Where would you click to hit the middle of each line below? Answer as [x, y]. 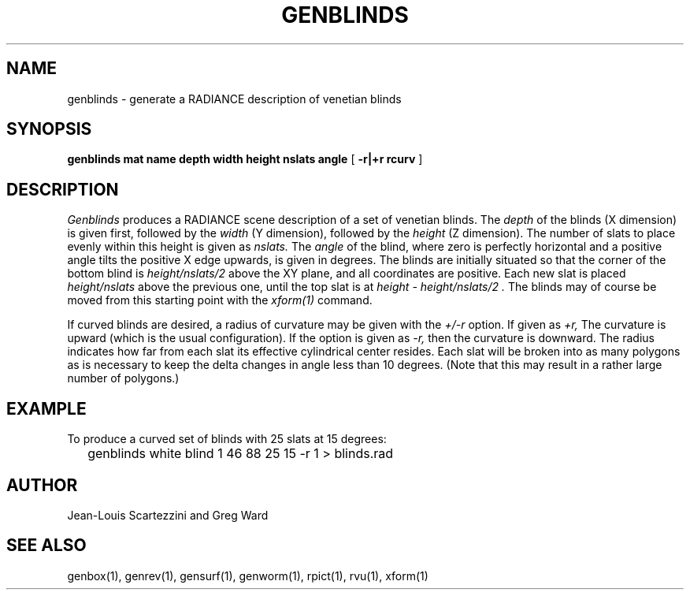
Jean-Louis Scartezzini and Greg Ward [168, 515]
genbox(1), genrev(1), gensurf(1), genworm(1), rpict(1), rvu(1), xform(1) [248, 576]
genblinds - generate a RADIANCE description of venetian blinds [234, 99]
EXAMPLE [46, 408]
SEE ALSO [46, 546]
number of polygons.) [123, 378]
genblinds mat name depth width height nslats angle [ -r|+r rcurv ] [245, 159]
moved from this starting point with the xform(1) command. [220, 300]
